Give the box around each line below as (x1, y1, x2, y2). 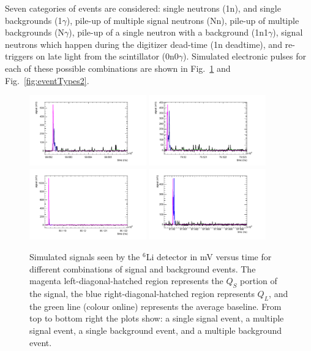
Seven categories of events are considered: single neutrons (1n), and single (5, 2, 281, 14)
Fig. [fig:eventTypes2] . (5, 74, 89, 87)
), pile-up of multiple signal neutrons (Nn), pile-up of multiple (66, 13, 299, 26)
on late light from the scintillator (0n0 (36, 50, 179, 63)
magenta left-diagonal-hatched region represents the (29, 274, 223, 287)
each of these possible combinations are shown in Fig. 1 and (5, 61, 231, 74)
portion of (240, 274, 277, 287)
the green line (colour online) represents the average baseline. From (29, 299, 282, 312)
